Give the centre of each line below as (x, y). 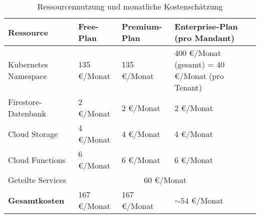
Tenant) (188, 87)
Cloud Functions (37, 159)
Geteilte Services (37, 180)
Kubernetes (28, 64)
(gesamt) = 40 (199, 64)
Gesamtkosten (36, 200)
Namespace (27, 76)
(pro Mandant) (204, 38)
